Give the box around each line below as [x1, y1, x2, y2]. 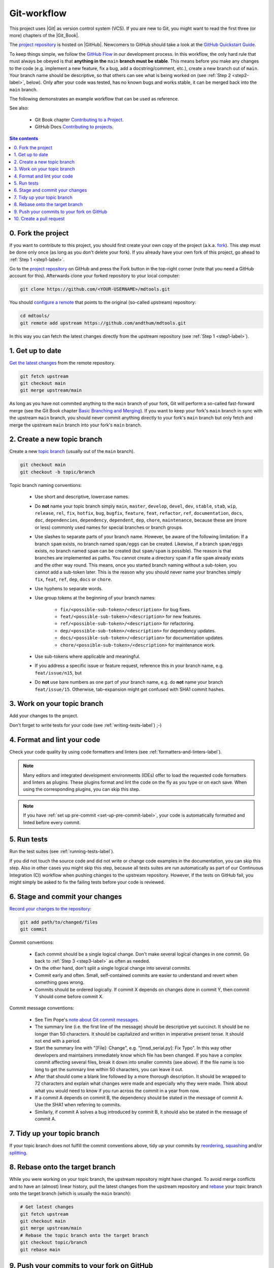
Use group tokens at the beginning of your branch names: [35, 595, 156, 601]
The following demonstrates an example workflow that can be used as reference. [9, 96, 179, 102]
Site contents [9, 135, 39, 142]
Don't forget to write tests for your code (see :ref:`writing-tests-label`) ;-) [9, 722, 162, 728]
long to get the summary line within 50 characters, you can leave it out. [35, 1066, 184, 1072]
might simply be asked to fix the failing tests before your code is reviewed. [9, 879, 165, 885]
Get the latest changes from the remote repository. [9, 360, 116, 366]
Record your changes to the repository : [9, 905, 91, 911]
